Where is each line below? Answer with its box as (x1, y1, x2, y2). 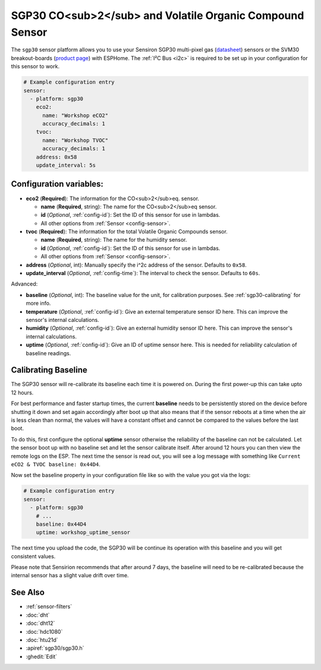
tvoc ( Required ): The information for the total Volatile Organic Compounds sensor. (26, 228, 228, 235)
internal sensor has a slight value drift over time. (11, 572, 129, 579)
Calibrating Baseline (11, 365, 87, 375)
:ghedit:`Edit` (26, 653, 58, 660)
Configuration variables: (11, 179, 104, 189)
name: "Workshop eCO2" (42, 112, 109, 119)
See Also (11, 587, 45, 598)
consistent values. (11, 552, 56, 560)
